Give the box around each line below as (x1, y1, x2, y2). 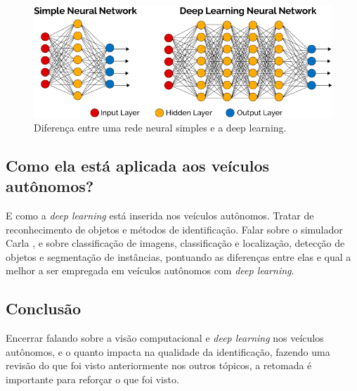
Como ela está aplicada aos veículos (6, 154, 269, 176)
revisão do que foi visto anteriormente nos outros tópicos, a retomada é (6, 358, 312, 373)
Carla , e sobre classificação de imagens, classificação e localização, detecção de (6, 236, 345, 250)
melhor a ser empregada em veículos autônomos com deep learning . (6, 263, 294, 278)
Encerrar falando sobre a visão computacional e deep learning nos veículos (6, 331, 324, 345)
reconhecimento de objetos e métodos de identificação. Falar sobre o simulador (6, 222, 343, 236)
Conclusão (6, 297, 82, 319)
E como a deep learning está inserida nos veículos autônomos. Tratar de (6, 207, 314, 222)
